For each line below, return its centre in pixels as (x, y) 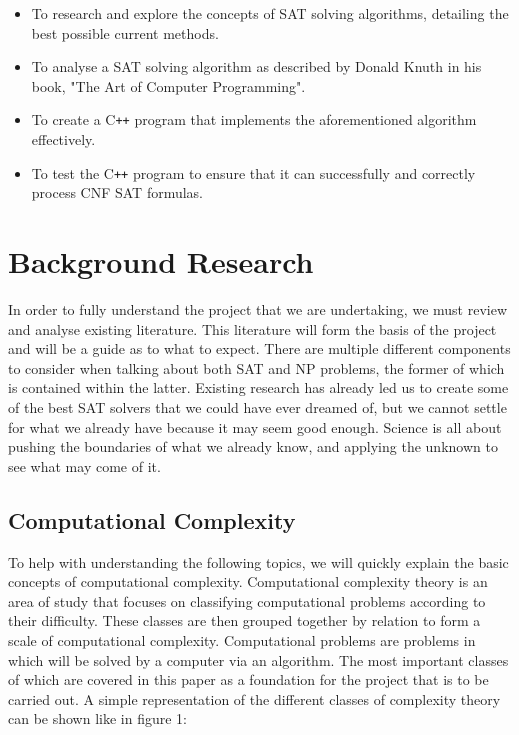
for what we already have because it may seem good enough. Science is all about (255, 426)
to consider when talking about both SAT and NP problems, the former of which (256, 367)
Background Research (161, 261)
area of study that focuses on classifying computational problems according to (247, 600)
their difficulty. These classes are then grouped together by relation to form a (244, 620)
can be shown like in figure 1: (98, 718)
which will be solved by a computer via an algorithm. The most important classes (258, 659)
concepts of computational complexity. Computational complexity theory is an (248, 581)
